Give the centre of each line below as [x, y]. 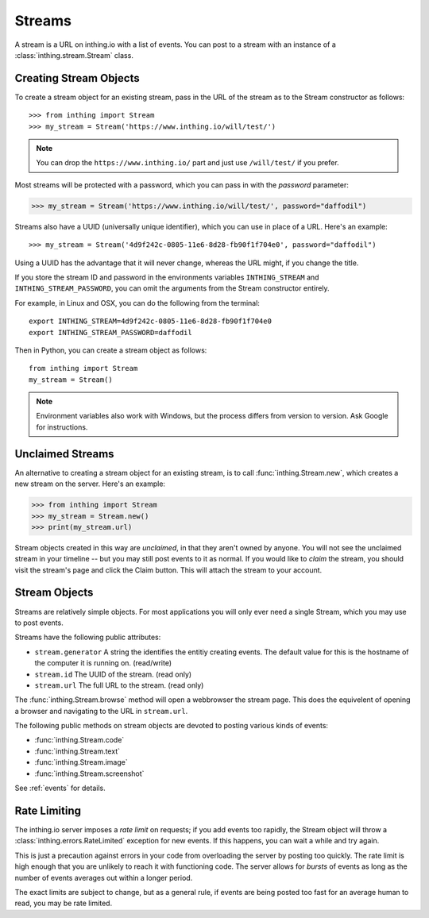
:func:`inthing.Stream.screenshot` [89, 773]
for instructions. [62, 427]
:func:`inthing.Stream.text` [77, 751]
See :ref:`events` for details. [60, 788]
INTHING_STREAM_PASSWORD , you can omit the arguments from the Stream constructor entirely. [172, 288]
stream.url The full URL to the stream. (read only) [119, 685]
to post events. [39, 623]
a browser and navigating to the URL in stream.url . [101, 711]
